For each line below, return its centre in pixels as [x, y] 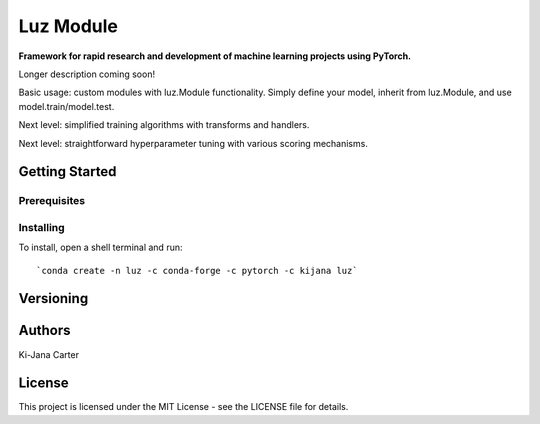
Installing [41, 227]
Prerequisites [51, 201]
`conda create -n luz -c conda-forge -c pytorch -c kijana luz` [197, 270]
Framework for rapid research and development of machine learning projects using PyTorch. [215, 56]
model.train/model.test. [66, 106]
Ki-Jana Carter [49, 354]
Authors [44, 330]
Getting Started [67, 171]
